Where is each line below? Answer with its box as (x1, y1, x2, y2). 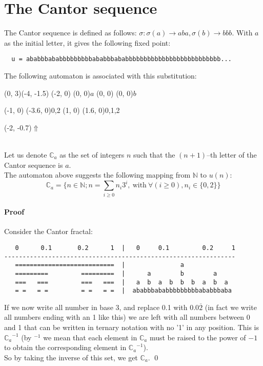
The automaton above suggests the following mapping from (4, 169, 191, 180)
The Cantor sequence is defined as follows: (4, 27, 137, 38)
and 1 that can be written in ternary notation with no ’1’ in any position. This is (4, 322, 259, 333)
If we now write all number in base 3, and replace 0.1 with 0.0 (4, 301, 199, 312)
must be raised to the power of (149, 332, 246, 342)
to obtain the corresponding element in (4, 342, 127, 353)
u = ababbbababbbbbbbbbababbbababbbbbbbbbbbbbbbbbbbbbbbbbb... (11, 55, 232, 63)
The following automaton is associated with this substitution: (4, 70, 197, 81)
